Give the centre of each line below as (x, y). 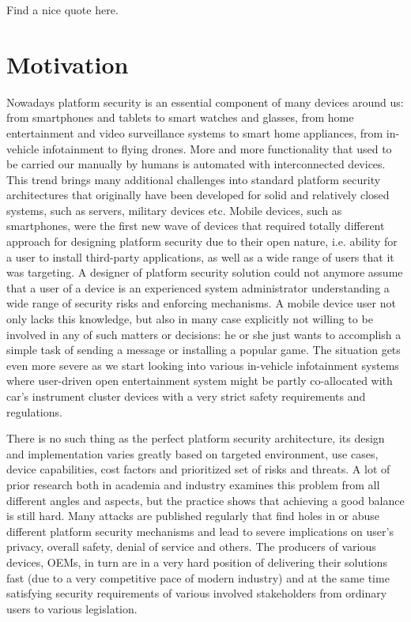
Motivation (68, 64)
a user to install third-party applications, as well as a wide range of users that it (200, 256)
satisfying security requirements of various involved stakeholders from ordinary (197, 593)
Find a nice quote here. (62, 9)
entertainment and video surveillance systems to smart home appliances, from (195, 132)
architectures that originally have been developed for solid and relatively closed (198, 195)
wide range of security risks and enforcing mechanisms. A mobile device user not (201, 303)
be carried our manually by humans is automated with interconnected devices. (196, 164)
